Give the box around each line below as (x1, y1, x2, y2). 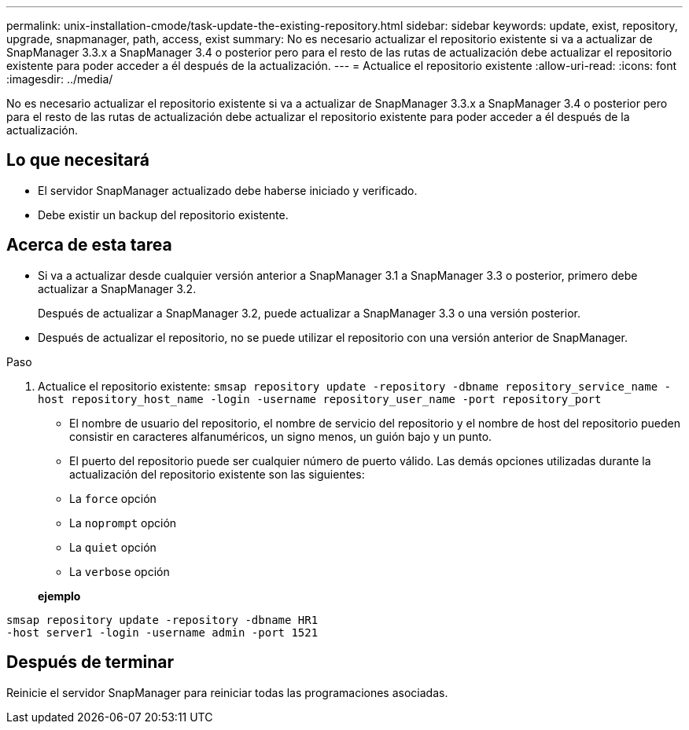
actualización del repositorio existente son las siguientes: (69, 467, 365, 481)
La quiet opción (69, 540, 157, 554)
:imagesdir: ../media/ (6, 72, 113, 86)
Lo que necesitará (6, 150, 149, 171)
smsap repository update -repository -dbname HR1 (6, 613, 319, 626)
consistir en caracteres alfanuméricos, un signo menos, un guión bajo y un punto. (69, 429, 492, 443)
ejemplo (38, 589, 81, 603)
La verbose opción (69, 564, 170, 578)
